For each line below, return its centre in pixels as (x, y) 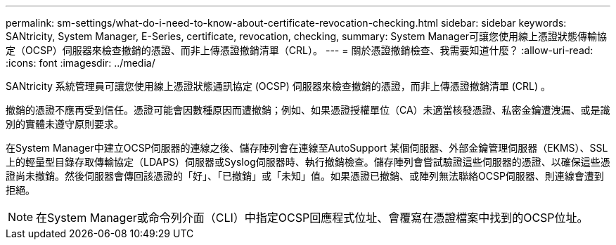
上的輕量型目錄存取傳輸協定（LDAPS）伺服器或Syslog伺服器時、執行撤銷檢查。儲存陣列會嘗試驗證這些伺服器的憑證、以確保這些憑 (308, 162)
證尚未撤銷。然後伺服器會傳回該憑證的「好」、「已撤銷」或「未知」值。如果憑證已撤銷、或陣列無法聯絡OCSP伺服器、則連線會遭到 (305, 176)
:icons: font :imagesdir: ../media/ (81, 63)
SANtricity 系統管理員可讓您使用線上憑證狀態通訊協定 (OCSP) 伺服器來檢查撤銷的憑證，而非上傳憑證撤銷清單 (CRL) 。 (278, 86)
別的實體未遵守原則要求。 (65, 124)
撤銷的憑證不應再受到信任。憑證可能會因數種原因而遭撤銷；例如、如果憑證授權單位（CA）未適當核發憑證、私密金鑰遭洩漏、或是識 (308, 110)
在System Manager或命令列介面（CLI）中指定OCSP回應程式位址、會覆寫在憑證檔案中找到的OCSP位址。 (312, 218)
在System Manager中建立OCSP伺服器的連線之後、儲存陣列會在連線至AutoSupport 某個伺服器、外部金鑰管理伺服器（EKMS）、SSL (307, 148)
